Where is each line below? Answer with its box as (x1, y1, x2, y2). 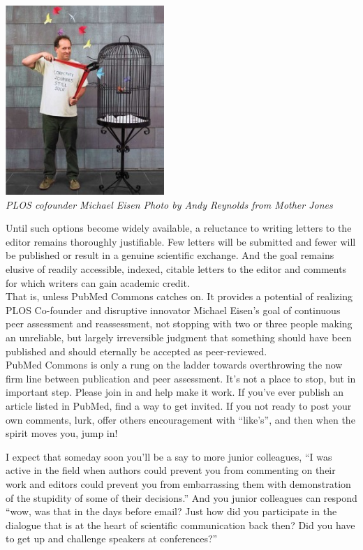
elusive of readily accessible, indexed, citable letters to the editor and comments (6, 262, 347, 276)
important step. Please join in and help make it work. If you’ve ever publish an (6, 385, 343, 399)
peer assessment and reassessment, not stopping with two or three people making (6, 316, 353, 331)
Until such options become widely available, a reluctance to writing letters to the (6, 221, 352, 235)
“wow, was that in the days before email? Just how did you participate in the (6, 504, 337, 519)
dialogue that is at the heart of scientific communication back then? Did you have (6, 517, 355, 532)
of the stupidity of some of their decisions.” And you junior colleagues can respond (6, 490, 357, 505)
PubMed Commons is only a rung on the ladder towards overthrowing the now (6, 357, 343, 372)
